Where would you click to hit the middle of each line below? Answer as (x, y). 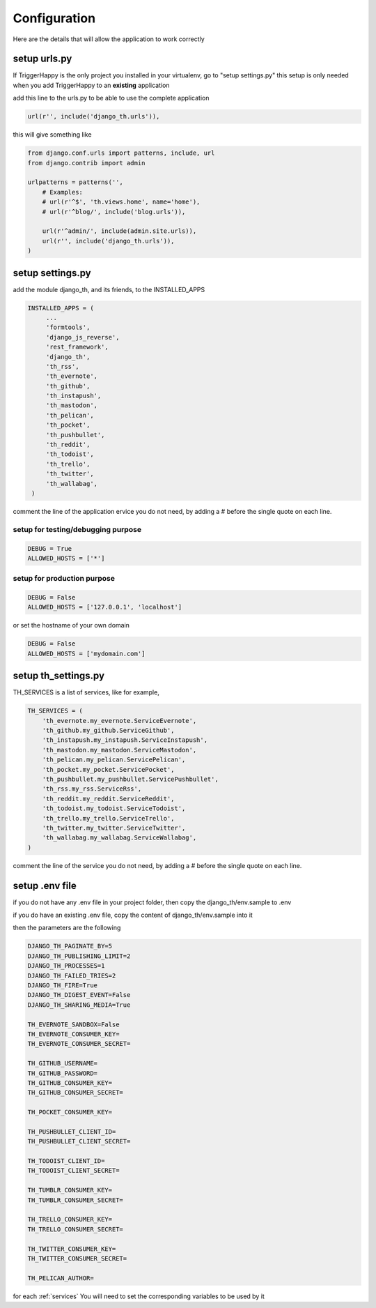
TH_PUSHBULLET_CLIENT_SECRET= (79, 1141)
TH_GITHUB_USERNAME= (62, 1064)
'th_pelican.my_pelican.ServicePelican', (114, 760)
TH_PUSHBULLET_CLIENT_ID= (72, 1132)
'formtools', (68, 327)
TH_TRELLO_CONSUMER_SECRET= (75, 1229)
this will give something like (52, 135)
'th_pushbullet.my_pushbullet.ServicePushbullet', (130, 780)
